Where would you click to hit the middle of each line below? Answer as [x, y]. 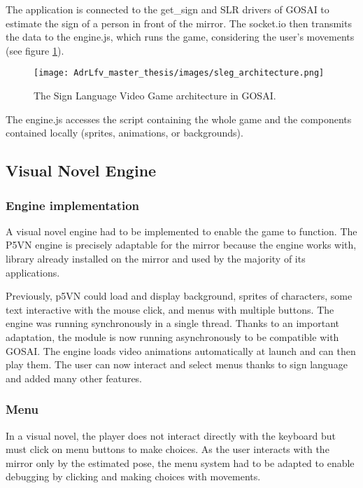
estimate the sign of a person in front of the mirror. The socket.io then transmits [179, 23]
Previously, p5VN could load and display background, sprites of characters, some [179, 296]
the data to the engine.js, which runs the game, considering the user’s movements [180, 37]
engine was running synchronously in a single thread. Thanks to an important [172, 323]
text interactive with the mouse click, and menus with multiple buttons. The [170, 309]
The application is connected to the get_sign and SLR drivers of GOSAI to [168, 9]
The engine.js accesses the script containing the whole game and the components [179, 119]
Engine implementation [73, 205]
